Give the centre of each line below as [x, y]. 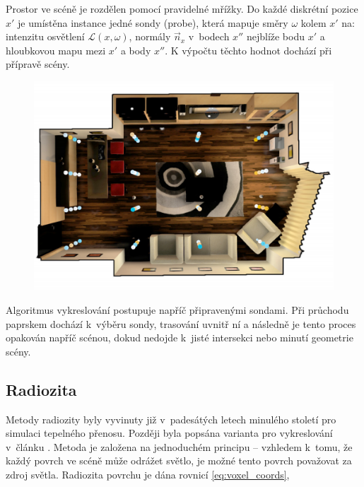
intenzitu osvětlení [45, 36]
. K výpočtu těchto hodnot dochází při [248, 50]
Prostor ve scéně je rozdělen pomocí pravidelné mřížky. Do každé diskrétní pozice [182, 8]
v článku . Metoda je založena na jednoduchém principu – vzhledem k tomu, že [179, 446]
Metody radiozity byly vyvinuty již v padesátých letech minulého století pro [171, 419]
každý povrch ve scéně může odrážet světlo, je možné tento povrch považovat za [179, 460]
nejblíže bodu [276, 36]
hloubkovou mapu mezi [56, 50]
